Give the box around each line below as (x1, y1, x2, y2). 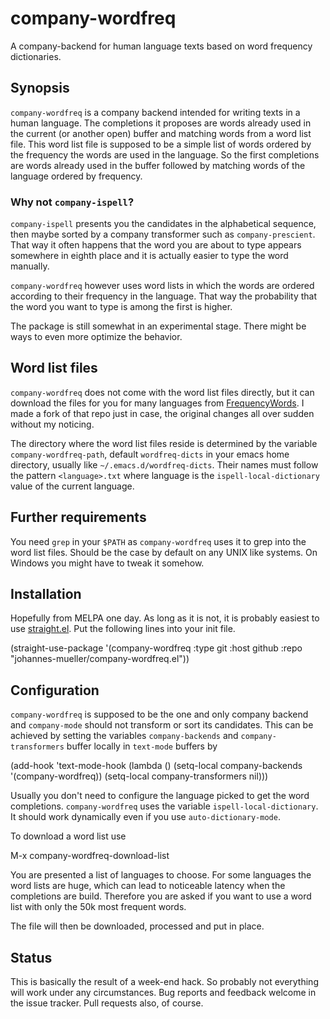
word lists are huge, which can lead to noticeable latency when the (10, 880, 286, 892)
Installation (10, 586, 82, 603)
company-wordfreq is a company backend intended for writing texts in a (10, 106, 301, 118)
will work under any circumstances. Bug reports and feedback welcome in (10, 987, 317, 999)
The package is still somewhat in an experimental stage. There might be (10, 320, 307, 332)
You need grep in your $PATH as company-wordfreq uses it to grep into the (10, 535, 307, 547)
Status (10, 949, 53, 966)
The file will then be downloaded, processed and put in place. (10, 920, 265, 932)
